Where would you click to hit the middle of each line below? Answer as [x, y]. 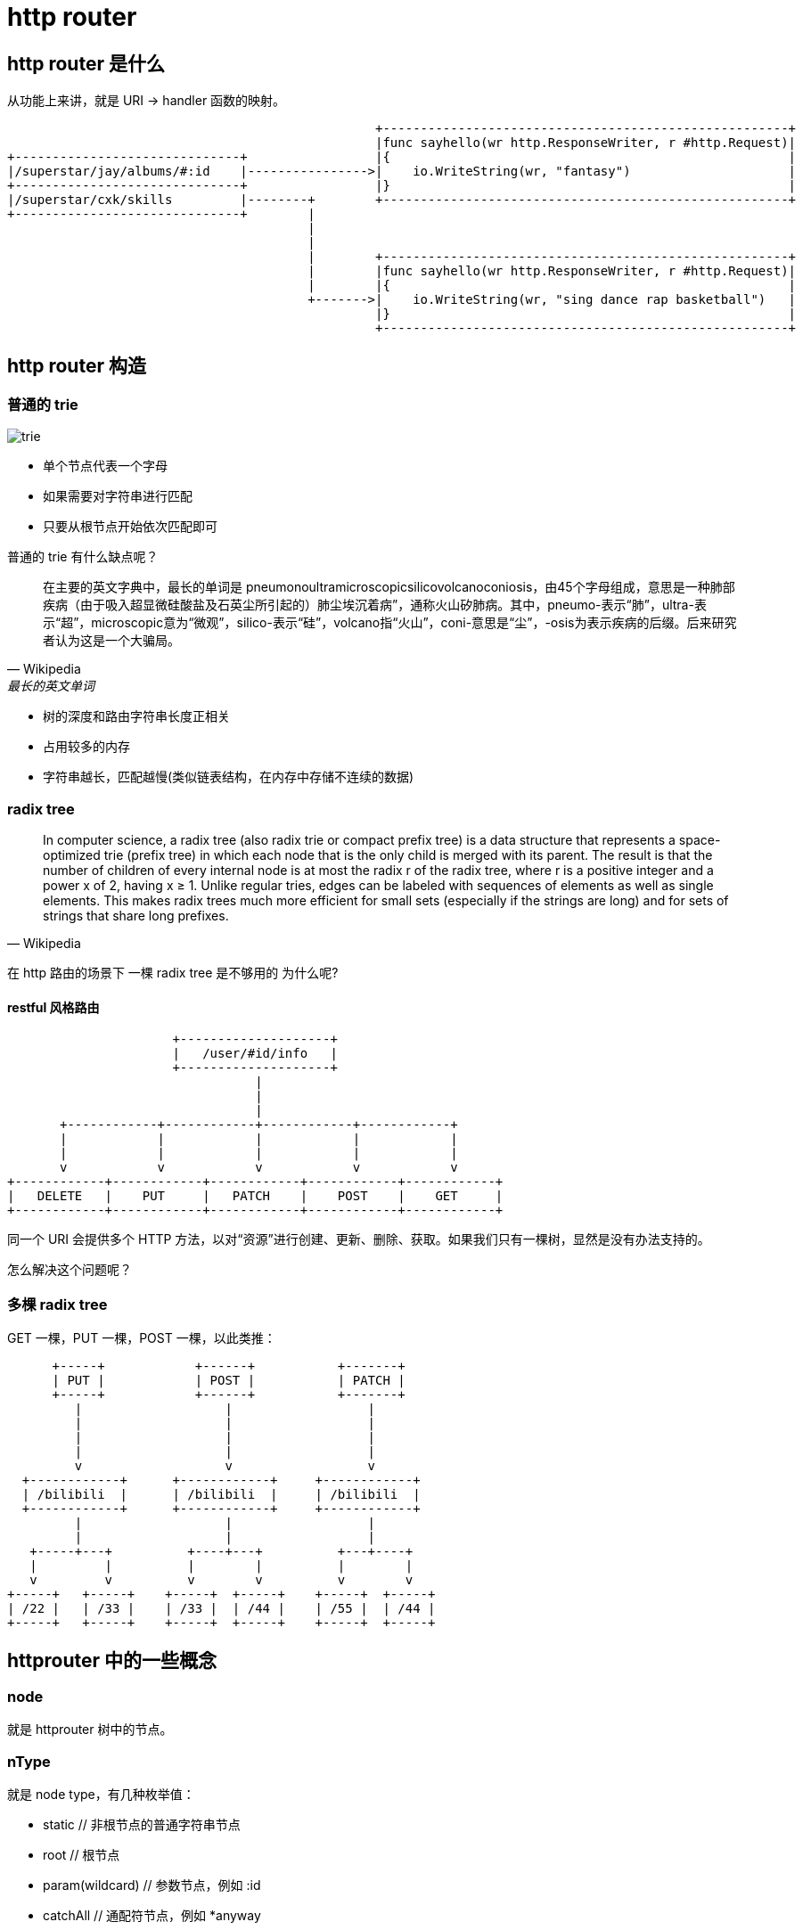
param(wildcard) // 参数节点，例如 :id [152, 1885]
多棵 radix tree [57, 1304]
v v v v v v [221, 1580]
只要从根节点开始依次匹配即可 [130, 527]
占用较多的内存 [86, 747]
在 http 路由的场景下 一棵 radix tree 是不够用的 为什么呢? [173, 973]
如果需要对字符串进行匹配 [118, 496]
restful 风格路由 [53, 1007]
